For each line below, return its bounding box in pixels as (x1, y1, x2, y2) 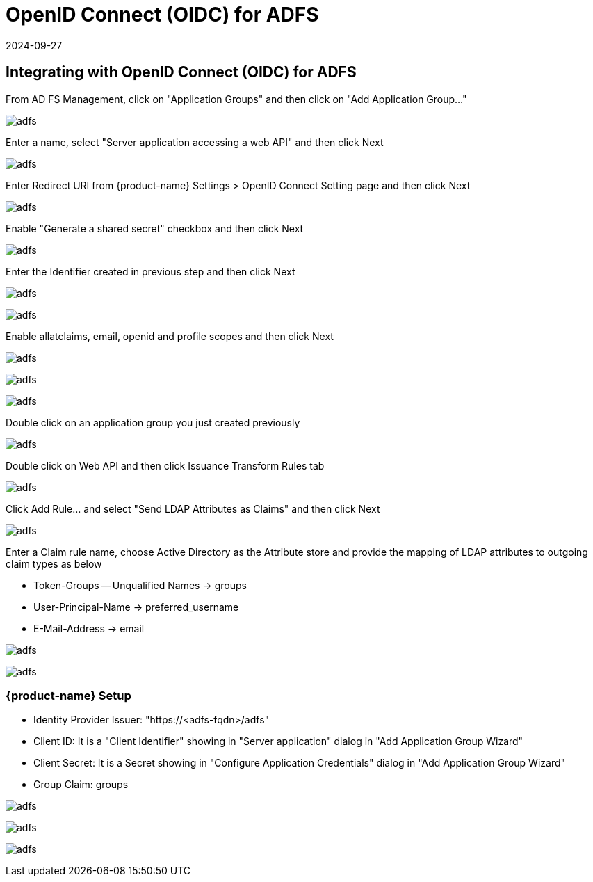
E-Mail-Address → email (33, 622, 145, 634)
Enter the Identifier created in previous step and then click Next (6, 265, 295, 278)
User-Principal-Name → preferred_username (33, 600, 239, 613)
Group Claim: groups (33, 778, 129, 791)
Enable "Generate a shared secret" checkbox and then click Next (6, 222, 304, 234)
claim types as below (6, 557, 102, 570)
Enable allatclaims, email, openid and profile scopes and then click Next (6, 330, 334, 342)
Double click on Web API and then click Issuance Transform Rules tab (6, 459, 325, 472)
